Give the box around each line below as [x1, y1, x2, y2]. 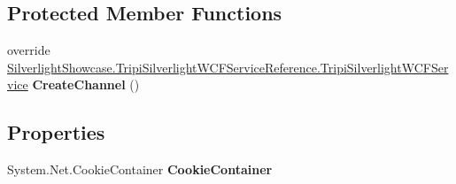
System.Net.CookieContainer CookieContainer [7, 160, 273, 179]
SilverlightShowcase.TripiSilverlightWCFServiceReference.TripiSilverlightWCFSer [7, 57, 449, 76]
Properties [7, 119, 105, 146]
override [7, 41, 50, 59]
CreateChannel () [32, 75, 140, 94]
